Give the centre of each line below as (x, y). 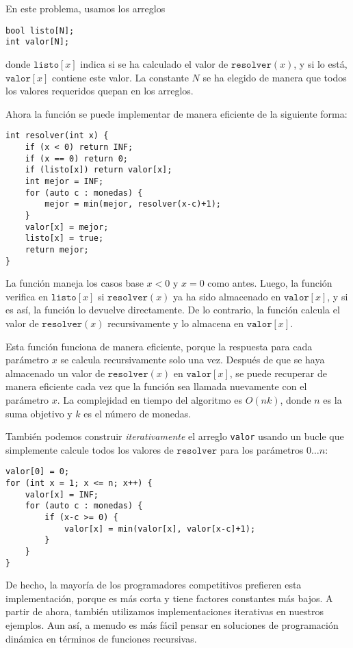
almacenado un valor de (55, 373)
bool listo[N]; (40, 30)
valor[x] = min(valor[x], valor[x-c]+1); (160, 529)
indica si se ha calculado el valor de (154, 63)
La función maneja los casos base (75, 283)
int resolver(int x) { (57, 136)
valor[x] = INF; (62, 494)
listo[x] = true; (64, 238)
